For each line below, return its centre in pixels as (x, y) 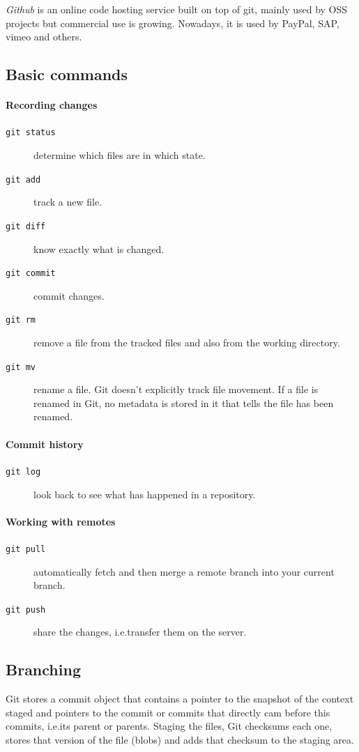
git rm (21, 320)
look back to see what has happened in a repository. (145, 494)
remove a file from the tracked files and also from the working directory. (187, 343)
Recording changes (52, 105)
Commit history (45, 444)
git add (23, 179)
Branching (43, 669)
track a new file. (68, 202)
